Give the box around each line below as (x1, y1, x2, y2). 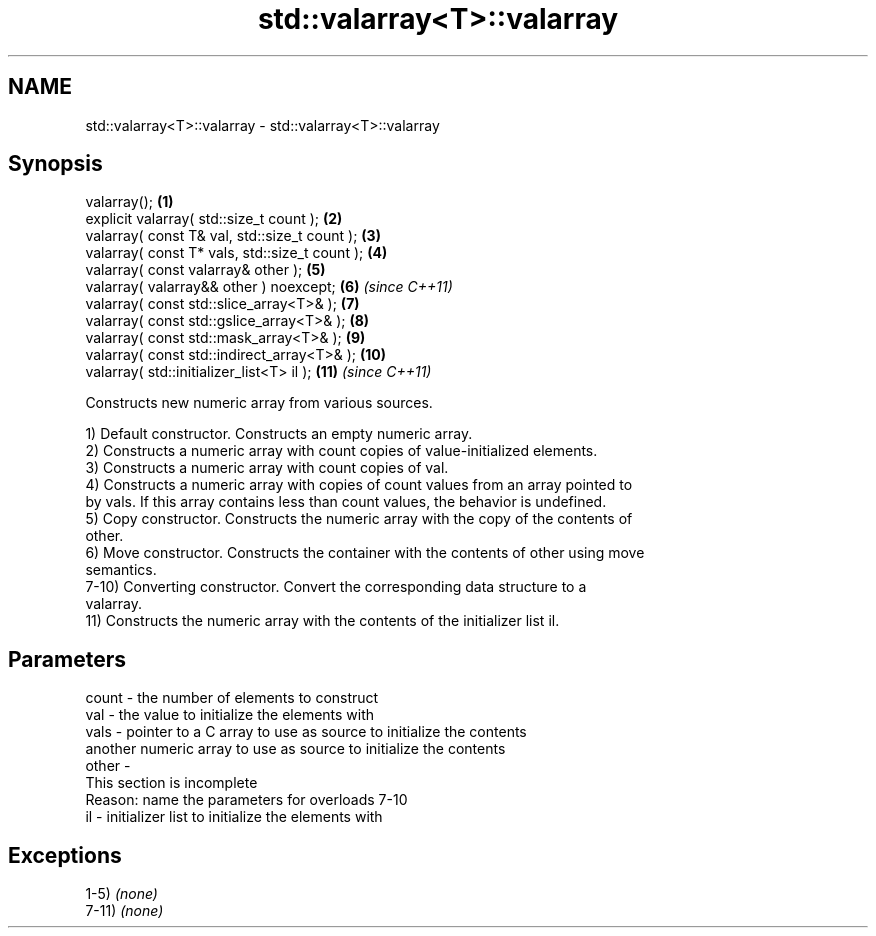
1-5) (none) (85, 885, 158, 903)
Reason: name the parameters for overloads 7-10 (85, 791, 408, 809)
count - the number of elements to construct (85, 689, 379, 707)
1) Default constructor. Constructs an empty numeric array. (85, 425, 473, 443)
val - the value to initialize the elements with (85, 706, 375, 724)
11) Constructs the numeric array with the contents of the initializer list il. (85, 612, 560, 630)
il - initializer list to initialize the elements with (85, 808, 383, 826)
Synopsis (8, 151, 103, 177)
